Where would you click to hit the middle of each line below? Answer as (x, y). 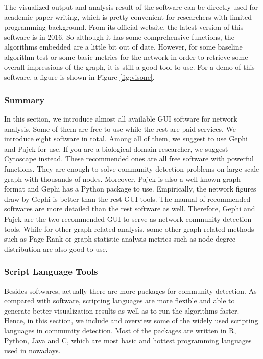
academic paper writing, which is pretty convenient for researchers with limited (128, 17)
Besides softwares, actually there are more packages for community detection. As (130, 290)
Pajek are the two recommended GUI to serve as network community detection (128, 218)
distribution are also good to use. (56, 248)
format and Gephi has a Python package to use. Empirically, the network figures (130, 189)
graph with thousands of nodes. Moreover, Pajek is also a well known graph (123, 178)
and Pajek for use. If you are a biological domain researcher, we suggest (116, 148)
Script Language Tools (51, 271)
